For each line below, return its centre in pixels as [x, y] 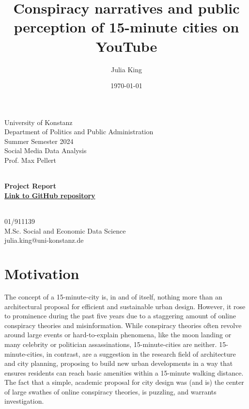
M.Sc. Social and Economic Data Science [65, 230]
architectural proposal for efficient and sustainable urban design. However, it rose [125, 306]
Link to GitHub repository [50, 195]
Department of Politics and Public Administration [79, 132]
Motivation [42, 273]
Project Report [31, 186]
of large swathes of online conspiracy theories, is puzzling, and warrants [110, 391]
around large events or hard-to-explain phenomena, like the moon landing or [118, 335]
